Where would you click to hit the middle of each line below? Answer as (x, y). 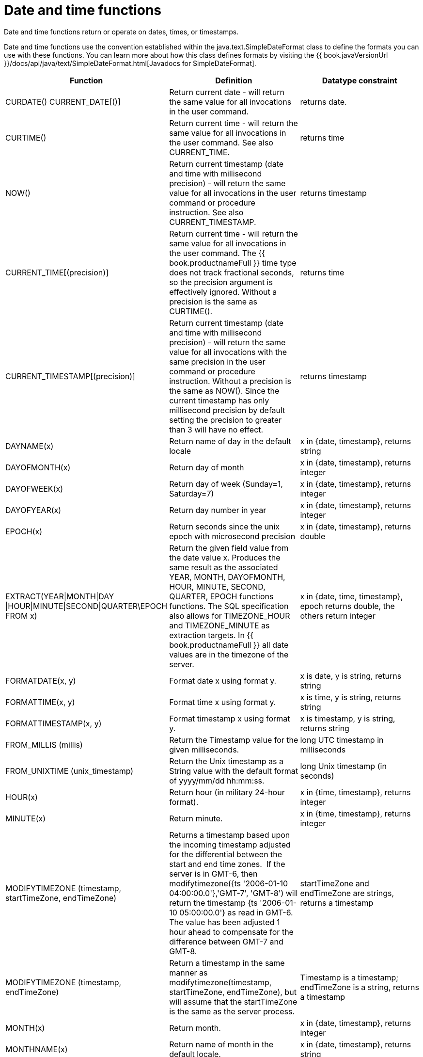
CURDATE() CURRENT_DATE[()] (63, 102)
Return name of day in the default (230, 441)
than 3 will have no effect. (216, 429)
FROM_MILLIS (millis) (44, 745)
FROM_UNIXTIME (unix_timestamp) (70, 771)
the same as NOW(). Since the (224, 391)
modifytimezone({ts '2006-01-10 (229, 883)
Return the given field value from (229, 548)
